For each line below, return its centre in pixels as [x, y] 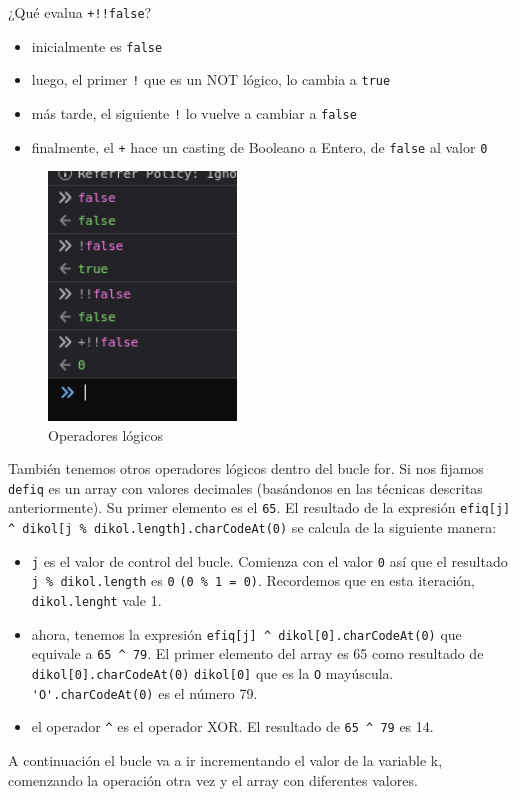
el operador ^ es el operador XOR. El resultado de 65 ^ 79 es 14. [232, 726]
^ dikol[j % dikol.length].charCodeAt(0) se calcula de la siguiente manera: [252, 527]
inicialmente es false [97, 45]
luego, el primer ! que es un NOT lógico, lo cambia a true [211, 79]
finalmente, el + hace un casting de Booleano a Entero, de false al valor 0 [259, 146]
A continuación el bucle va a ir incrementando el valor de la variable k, [225, 759]
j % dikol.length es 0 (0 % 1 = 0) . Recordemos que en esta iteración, [253, 580]
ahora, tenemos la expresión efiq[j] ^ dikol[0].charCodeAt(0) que [246, 633]
